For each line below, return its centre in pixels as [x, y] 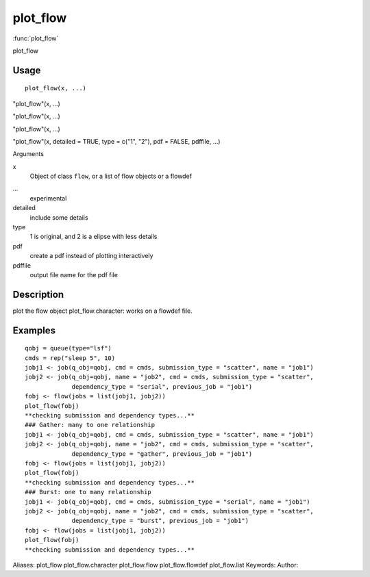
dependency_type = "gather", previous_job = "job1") [162, 454]
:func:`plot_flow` [36, 38]
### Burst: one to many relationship [88, 492]
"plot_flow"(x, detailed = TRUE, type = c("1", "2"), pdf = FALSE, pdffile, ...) [116, 141]
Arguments [28, 154]
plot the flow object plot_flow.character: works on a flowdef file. [103, 311]
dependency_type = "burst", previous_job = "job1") [160, 521]
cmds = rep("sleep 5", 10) [70, 358]
